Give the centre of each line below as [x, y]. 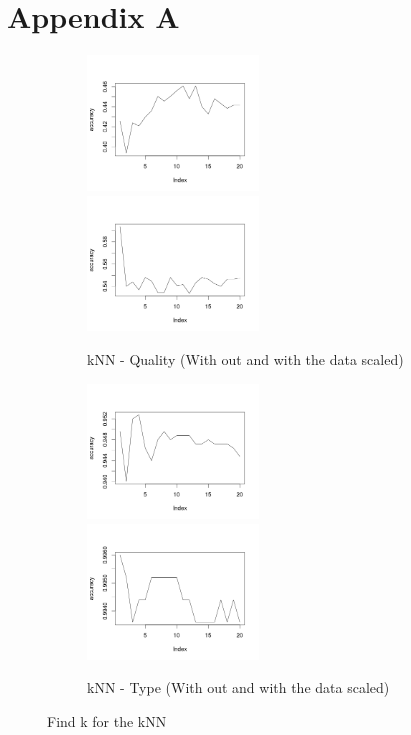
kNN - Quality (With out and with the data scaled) [245, 358]
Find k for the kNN [107, 720]
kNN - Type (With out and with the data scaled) [238, 687]
